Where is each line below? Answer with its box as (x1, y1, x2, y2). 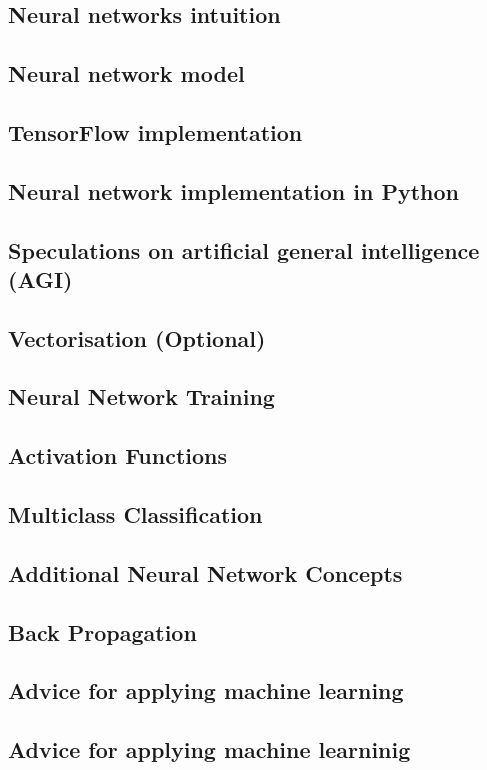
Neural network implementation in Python (8, 175, 460, 206)
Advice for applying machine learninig (8, 734, 411, 765)
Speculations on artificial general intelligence (8, 234, 480, 265)
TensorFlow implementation (8, 116, 303, 147)
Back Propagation (8, 616, 197, 647)
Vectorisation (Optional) (8, 322, 266, 353)
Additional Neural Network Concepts (8, 557, 403, 588)
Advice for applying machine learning (8, 675, 404, 706)
